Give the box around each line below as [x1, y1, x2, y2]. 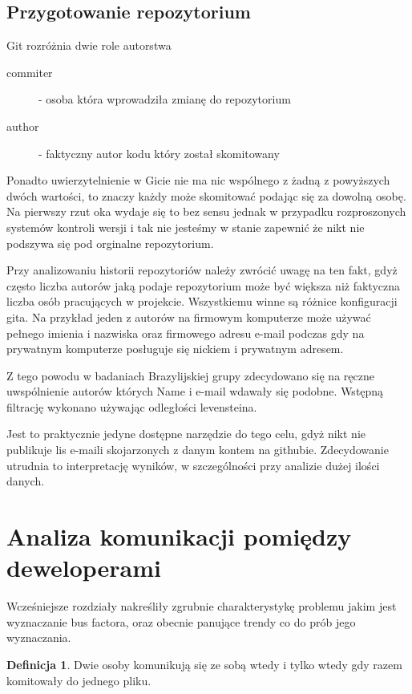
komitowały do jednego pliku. [6, 672, 151, 688]
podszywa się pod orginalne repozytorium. [6, 234, 214, 251]
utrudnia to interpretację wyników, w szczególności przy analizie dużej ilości [6, 457, 380, 473]
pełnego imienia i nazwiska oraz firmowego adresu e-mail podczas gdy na [6, 324, 365, 341]
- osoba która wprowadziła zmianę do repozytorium [38, 91, 291, 108]
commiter [6, 63, 53, 80]
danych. [6, 473, 45, 489]
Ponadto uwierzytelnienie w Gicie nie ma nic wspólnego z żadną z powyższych [6, 172, 390, 189]
